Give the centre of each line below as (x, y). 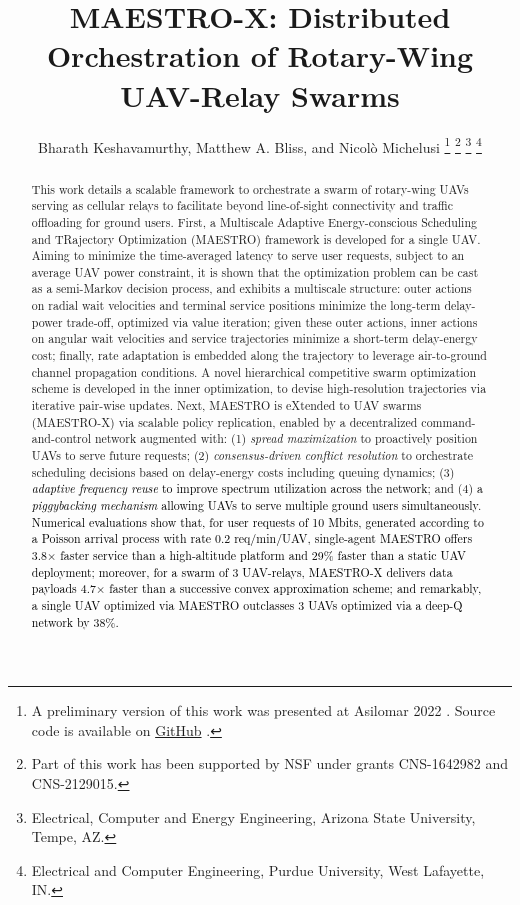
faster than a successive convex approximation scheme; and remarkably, (295, 588)
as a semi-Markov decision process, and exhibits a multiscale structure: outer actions (251, 288)
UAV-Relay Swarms (260, 94)
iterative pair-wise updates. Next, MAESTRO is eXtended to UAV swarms (226, 405)
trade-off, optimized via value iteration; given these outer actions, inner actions (272, 321)
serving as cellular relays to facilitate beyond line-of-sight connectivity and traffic (242, 205)
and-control (61, 438)
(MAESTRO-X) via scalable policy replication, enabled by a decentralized (224, 421)
